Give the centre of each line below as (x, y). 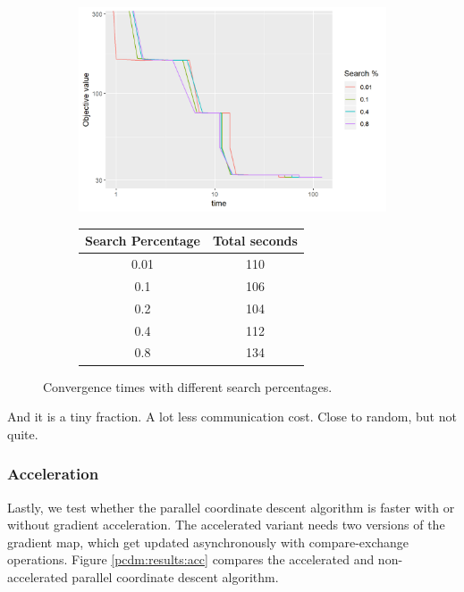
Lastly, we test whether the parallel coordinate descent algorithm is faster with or (231, 507)
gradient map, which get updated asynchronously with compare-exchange (208, 542)
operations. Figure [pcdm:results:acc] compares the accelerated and (191, 559)
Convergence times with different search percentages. (188, 386)
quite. (23, 434)
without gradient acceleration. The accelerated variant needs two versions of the (226, 525)
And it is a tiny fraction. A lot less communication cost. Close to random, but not (232, 417)
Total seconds (255, 241)
